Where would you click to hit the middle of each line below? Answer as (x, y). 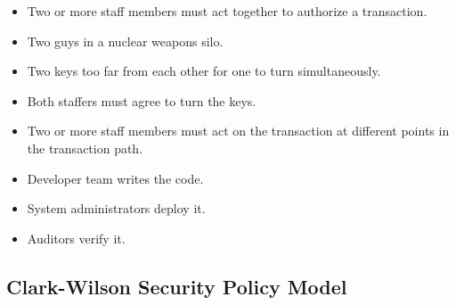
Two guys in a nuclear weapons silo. (125, 41)
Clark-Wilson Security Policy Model (177, 286)
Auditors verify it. (76, 238)
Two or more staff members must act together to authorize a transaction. (227, 11)
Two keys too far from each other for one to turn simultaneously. (204, 71)
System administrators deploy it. (116, 208)
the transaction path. (85, 148)
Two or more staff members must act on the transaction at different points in (238, 131)
